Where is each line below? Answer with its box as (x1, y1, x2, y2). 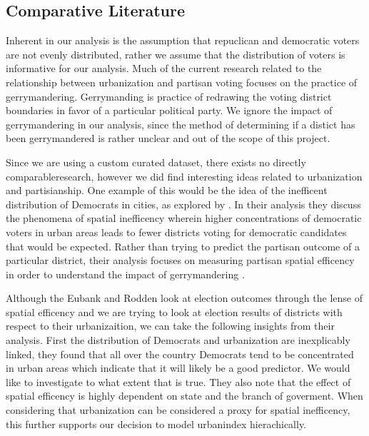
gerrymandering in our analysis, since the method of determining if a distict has (6, 116, 355, 131)
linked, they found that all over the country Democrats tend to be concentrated (6, 346, 354, 361)
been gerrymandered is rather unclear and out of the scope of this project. (6, 131, 330, 146)
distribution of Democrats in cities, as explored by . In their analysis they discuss (6, 196, 361, 211)
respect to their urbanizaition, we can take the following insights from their (6, 318, 335, 333)
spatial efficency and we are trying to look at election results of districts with (6, 304, 343, 319)
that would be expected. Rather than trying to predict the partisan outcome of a (6, 238, 360, 253)
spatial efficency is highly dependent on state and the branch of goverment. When (6, 388, 363, 403)
